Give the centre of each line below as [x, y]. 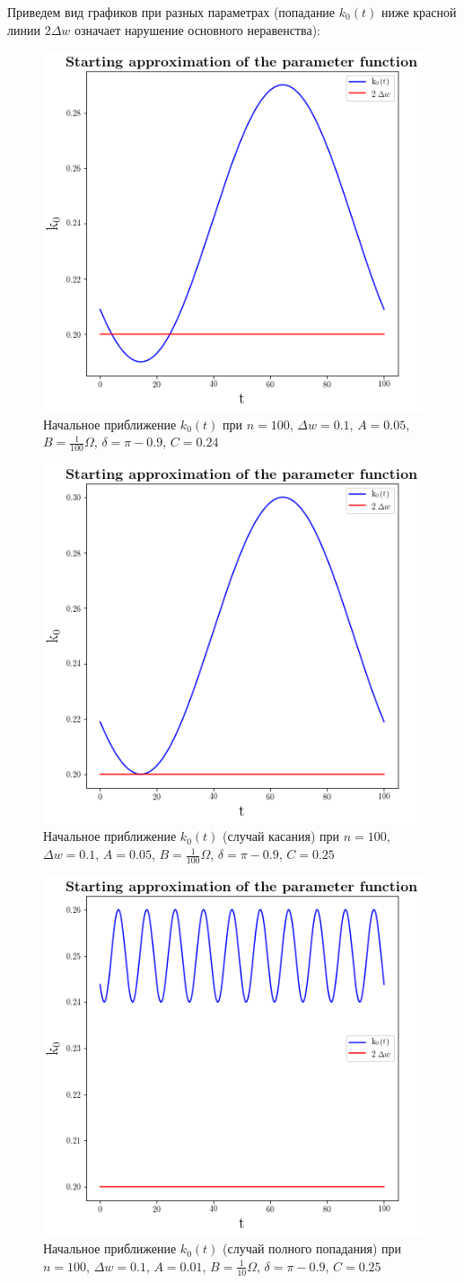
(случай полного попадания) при [312, 1248]
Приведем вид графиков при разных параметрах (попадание [171, 12]
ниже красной [419, 12]
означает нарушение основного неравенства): [197, 29]
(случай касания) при [281, 836]
